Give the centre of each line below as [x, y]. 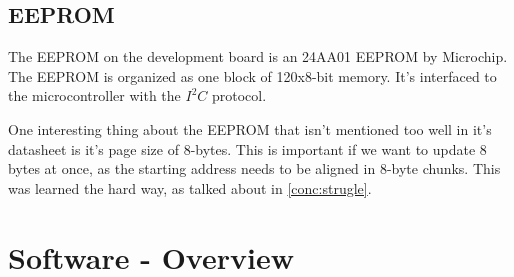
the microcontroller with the [94, 95]
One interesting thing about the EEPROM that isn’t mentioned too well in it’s [250, 128]
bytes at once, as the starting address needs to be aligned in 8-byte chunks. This [254, 168]
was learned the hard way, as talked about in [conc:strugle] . [190, 187]
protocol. [239, 95]
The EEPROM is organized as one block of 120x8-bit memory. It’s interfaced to [252, 75]
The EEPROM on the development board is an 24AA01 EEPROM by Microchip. [258, 56]
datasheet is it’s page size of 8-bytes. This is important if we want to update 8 [247, 148]
